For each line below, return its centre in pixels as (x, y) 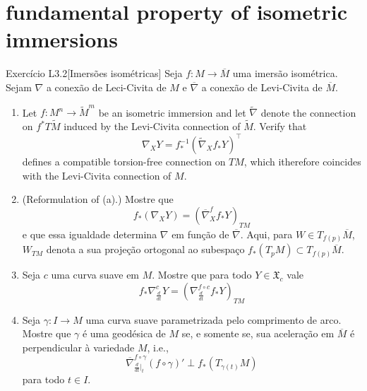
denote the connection (308, 112)
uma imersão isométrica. (285, 73)
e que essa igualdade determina (90, 234)
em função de (200, 234)
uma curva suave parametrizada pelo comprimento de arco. (213, 319)
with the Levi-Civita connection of (97, 175)
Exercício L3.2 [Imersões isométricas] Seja (94, 73)
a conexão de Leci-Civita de (106, 87)
